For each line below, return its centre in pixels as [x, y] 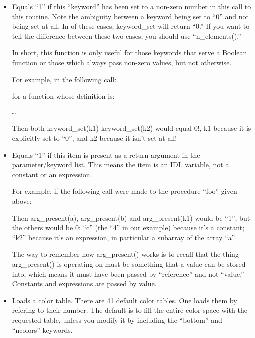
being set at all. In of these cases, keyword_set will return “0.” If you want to [131, 26]
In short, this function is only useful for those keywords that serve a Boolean [130, 53]
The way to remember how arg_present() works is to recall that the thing [125, 254]
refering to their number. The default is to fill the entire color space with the [130, 310]
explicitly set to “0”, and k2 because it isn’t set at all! [95, 138]
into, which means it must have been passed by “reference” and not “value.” [128, 273]
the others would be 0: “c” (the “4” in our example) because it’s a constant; [128, 227]
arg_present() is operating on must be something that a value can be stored [129, 263]
